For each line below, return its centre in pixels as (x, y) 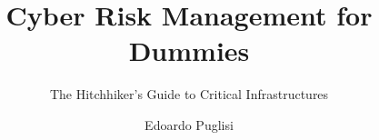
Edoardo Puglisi (189, 124)
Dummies (189, 50)
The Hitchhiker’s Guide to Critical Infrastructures (189, 94)
